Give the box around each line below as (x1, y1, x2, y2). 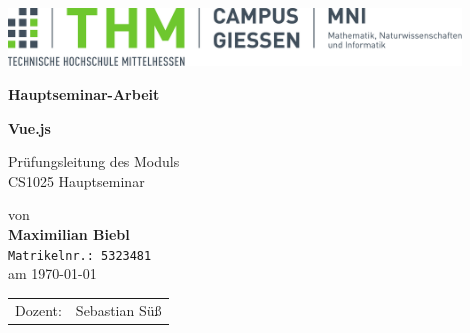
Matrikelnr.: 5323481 (8, 248, 152, 263)
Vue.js (8, 117, 51, 138)
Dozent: (15, 299, 62, 320)
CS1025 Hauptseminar (8, 170, 145, 191)
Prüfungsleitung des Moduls (8, 151, 180, 172)
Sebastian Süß (75, 299, 162, 320)
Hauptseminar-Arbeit (8, 84, 160, 105)
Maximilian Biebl (8, 224, 130, 245)
